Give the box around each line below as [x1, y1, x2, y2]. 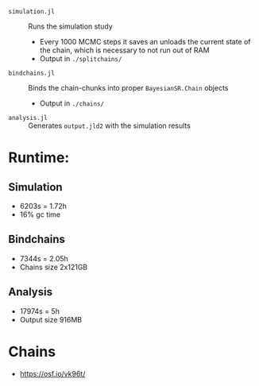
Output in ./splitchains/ [39, 54, 122, 63]
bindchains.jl [8, 69, 56, 77]
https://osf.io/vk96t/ [19, 369, 86, 378]
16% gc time [19, 210, 61, 219]
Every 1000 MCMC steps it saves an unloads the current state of [39, 37, 252, 46]
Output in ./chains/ [39, 98, 105, 108]
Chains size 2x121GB [19, 262, 88, 272]
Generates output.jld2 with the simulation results [28, 121, 191, 130]
